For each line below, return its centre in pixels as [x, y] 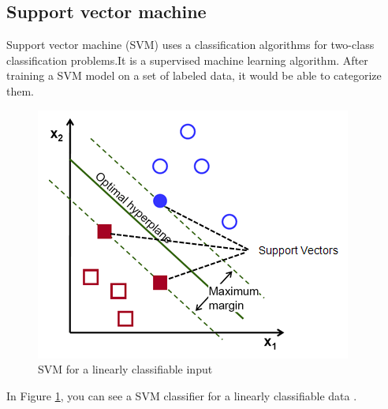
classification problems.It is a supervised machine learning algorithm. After [187, 60]
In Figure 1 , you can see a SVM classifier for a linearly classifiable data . [182, 395]
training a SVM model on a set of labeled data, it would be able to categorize [194, 75]
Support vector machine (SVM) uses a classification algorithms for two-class [190, 45]
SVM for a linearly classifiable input [125, 369]
